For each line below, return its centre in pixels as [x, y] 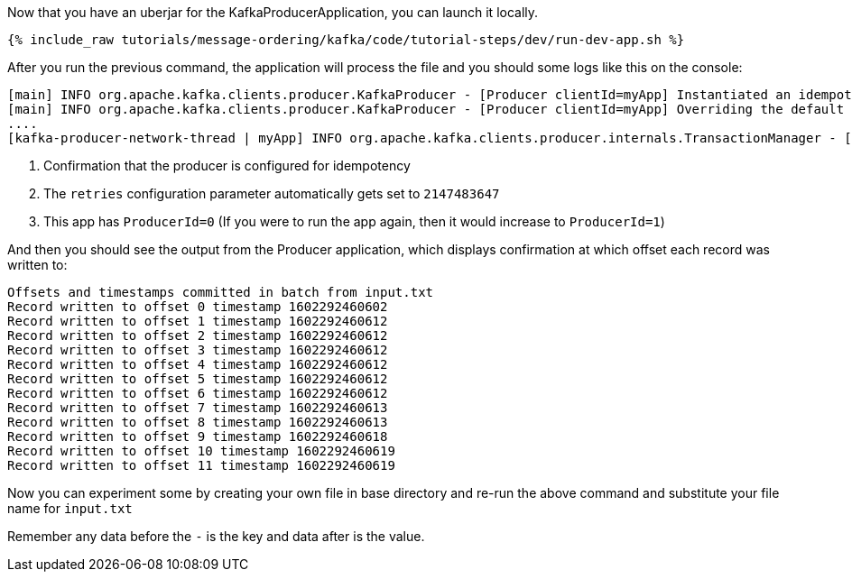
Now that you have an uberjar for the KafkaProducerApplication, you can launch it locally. [273, 12]
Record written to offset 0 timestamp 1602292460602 [198, 307]
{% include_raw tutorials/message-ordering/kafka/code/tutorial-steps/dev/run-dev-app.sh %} [346, 40]
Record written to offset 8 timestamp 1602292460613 [198, 422]
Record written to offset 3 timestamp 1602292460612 [198, 350]
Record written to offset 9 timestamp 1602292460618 [198, 437]
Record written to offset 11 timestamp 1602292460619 [201, 465]
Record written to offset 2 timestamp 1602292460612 [198, 335]
